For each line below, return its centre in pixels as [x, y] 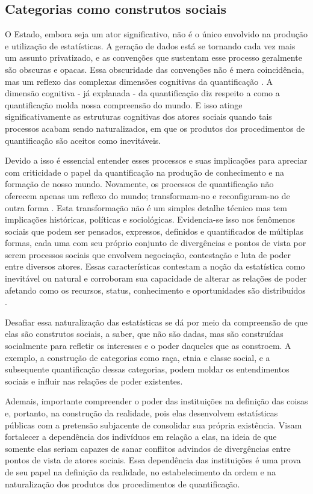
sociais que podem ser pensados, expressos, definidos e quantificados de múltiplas [154, 231]
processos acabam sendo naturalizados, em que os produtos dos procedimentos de [155, 128]
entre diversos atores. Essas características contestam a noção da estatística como [155, 266]
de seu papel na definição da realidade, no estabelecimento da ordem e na [141, 471]
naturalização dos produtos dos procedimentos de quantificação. [122, 483]
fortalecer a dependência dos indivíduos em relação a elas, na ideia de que [141, 437]
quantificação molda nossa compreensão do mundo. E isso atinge [124, 104]
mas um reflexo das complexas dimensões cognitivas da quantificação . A [139, 81]
